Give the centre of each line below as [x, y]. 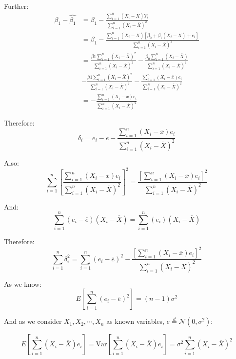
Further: [16, 6]
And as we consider [33, 321]
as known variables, [135, 321]
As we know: [23, 284]
